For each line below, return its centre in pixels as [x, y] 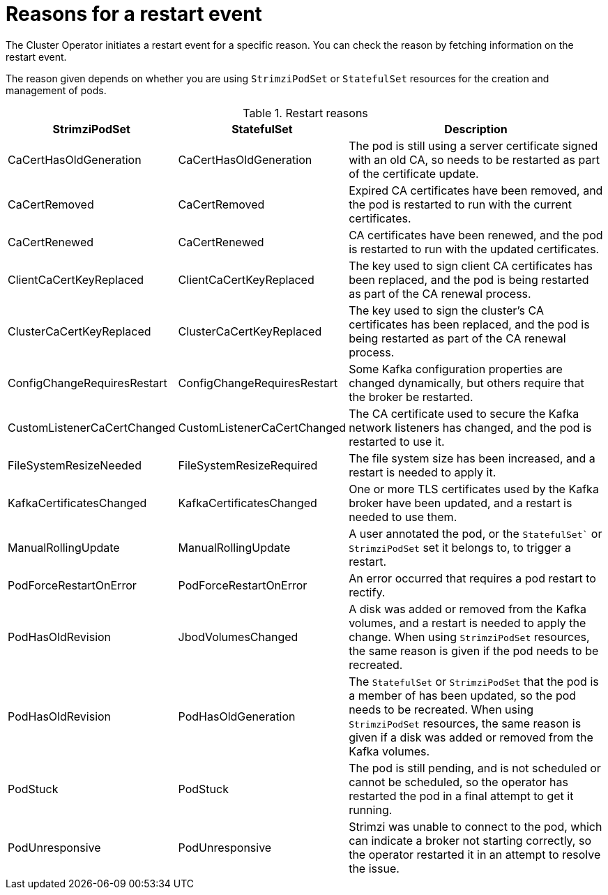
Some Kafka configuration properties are [456, 369]
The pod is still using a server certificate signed [473, 145]
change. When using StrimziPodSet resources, [469, 637]
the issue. [374, 868]
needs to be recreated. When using [441, 709]
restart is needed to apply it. [423, 472]
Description [476, 129]
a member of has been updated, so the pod [463, 695]
